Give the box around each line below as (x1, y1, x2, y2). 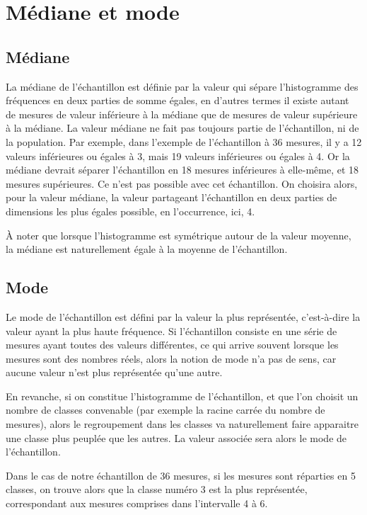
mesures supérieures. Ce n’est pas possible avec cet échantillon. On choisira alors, (6, 176, 358, 191)
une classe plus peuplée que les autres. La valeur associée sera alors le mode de (6, 430, 347, 445)
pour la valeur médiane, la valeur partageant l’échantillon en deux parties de (6, 190, 337, 205)
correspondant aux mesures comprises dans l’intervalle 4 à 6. (6, 496, 268, 511)
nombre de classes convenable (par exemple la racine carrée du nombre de (6, 402, 325, 417)
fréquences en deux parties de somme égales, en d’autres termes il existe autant (6, 93, 349, 108)
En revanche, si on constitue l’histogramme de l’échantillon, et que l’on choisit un (6, 388, 359, 403)
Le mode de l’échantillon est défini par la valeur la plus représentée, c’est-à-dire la (6, 309, 361, 324)
